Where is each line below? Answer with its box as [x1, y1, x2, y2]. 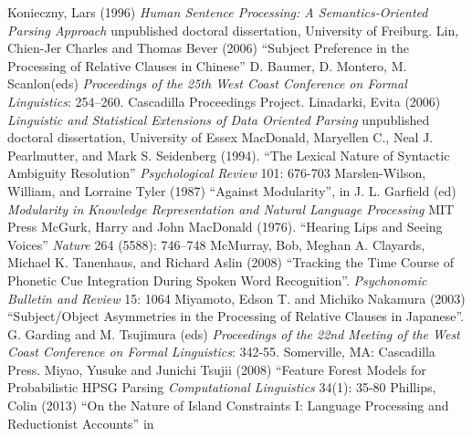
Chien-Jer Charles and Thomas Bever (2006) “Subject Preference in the [7, 38, 409, 57]
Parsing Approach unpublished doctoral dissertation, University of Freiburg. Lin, [7, 20, 459, 39]
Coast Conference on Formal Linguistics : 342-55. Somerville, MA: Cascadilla [7, 342, 435, 361]
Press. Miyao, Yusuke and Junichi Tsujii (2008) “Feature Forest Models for [7, 359, 426, 379]
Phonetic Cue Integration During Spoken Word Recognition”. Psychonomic [7, 270, 427, 289]
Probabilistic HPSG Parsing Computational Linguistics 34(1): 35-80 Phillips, [7, 378, 436, 397]
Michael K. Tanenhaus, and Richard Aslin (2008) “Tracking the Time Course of [7, 253, 454, 272]
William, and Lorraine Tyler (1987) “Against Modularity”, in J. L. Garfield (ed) [7, 181, 456, 200]
